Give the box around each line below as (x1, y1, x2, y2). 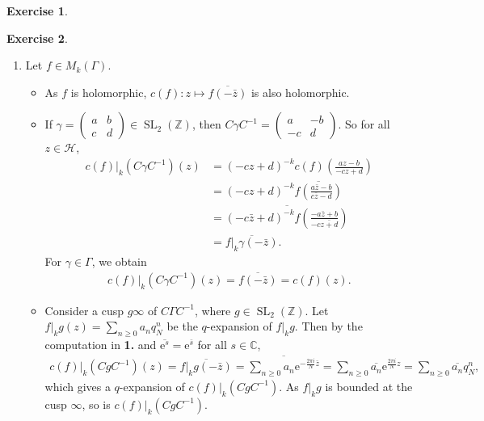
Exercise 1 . (6, 2, 68, 19)
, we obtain (91, 253, 147, 270)
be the (166, 318, 198, 335)
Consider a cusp (44, 301, 124, 318)
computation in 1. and (44, 336, 157, 353)
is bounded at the (325, 377, 413, 394)
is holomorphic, (70, 83, 147, 100)
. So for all (338, 116, 390, 133)
